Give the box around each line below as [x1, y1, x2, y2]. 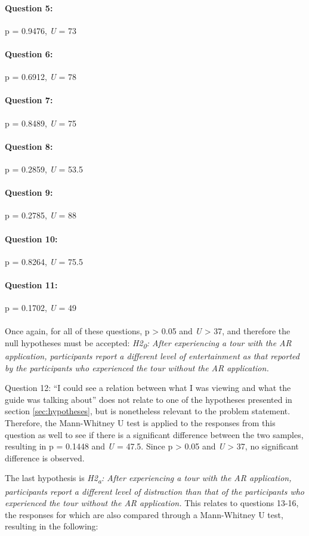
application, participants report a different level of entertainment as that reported [5, 350, 299, 362]
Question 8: [5, 140, 53, 152]
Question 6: [5, 47, 53, 60]
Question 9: [5, 186, 53, 199]
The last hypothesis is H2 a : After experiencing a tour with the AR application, [5, 472, 292, 486]
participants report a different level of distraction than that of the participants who [5, 485, 304, 497]
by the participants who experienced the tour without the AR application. [5, 361, 269, 374]
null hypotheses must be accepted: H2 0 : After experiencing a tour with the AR [5, 336, 292, 350]
